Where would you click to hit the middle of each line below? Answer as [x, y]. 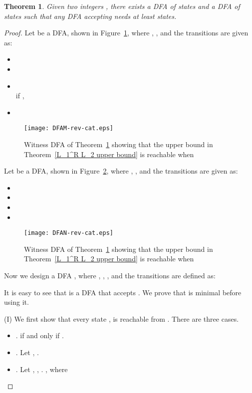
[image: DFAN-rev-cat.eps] [69, 233]
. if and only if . [40, 335]
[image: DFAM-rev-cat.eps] [69, 128]
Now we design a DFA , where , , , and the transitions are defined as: [110, 275]
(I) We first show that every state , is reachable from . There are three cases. [122, 318]
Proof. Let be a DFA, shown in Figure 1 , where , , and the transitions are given [126, 33]
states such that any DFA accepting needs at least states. [90, 16]
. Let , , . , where [42, 369]
